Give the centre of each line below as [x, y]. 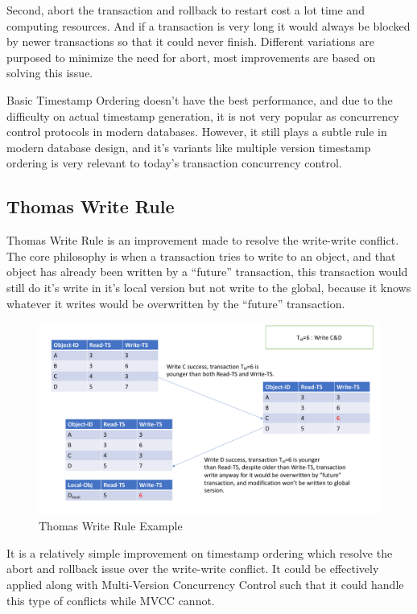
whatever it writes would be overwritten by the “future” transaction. [176, 303]
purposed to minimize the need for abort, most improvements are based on [191, 57]
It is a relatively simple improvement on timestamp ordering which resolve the [200, 552]
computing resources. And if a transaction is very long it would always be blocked [208, 25]
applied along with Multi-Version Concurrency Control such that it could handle [205, 584]
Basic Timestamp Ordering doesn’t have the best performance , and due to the [200, 99]
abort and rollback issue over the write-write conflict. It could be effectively [193, 569]
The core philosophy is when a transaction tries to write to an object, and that [201, 255]
